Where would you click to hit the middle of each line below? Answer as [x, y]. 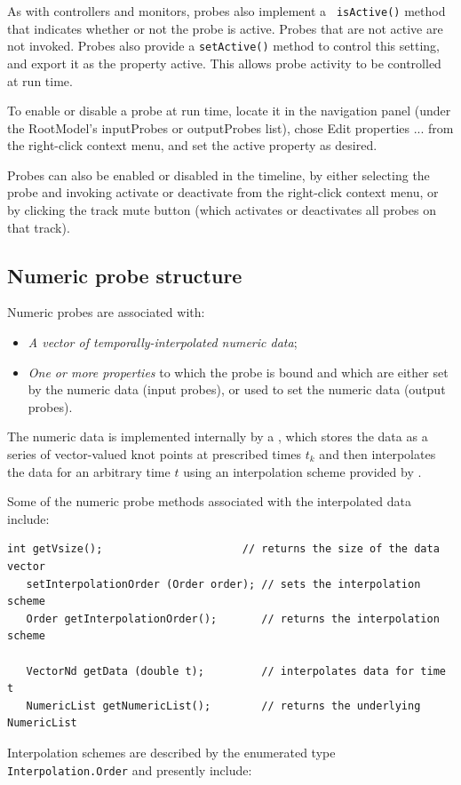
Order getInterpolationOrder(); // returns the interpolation [233, 618]
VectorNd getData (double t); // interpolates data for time [236, 671]
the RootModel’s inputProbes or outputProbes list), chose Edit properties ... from [230, 127]
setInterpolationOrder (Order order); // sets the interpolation [223, 584]
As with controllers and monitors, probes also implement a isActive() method [227, 11]
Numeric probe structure [125, 275]
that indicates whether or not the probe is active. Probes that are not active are [225, 28]
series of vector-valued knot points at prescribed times [155, 454]
